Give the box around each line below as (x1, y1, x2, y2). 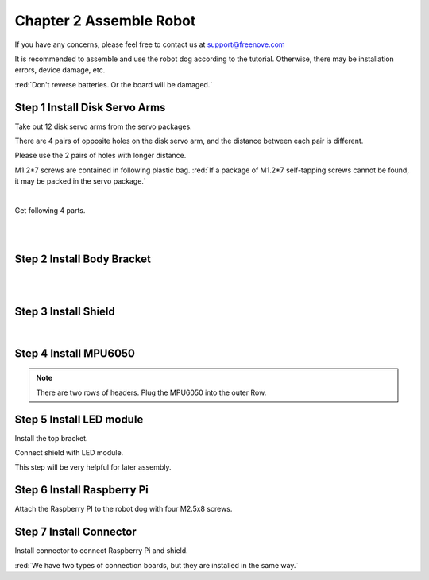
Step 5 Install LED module (14, 412, 144, 426)
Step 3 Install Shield (14, 304, 115, 318)
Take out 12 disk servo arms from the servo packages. (14, 122, 192, 131)
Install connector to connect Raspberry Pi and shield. (14, 546, 188, 555)
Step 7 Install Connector (14, 525, 137, 539)
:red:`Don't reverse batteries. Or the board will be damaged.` (14, 79, 213, 89)
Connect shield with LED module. (14, 448, 124, 458)
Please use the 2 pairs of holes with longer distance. (14, 151, 187, 160)
